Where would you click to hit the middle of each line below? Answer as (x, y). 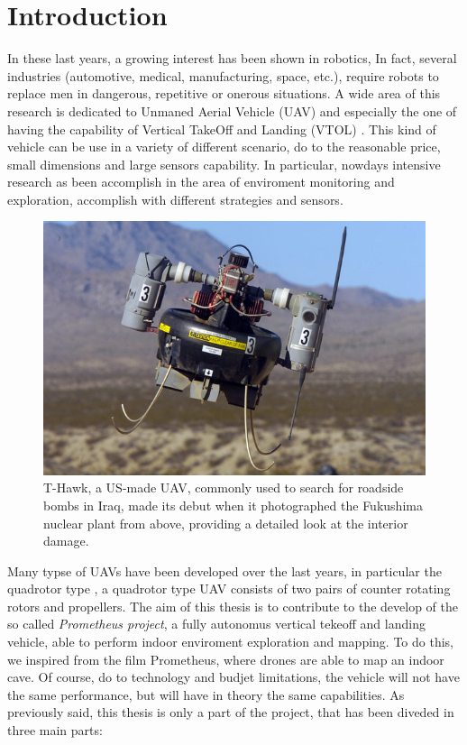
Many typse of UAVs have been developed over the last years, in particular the (224, 570)
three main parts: (55, 730)
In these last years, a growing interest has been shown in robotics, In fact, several (232, 58)
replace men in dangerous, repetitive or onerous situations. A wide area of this (224, 93)
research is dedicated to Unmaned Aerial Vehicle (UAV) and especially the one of (232, 110)
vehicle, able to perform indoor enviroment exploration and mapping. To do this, (230, 642)
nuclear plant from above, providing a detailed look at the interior (226, 523)
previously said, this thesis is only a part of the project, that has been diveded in (231, 712)
